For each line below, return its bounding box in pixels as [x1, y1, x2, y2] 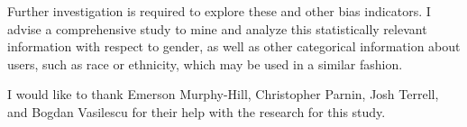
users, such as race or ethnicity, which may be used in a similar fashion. [7, 54, 403, 73]
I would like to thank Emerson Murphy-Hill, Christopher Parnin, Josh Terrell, [7, 85, 439, 104]
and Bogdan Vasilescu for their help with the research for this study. [7, 102, 386, 121]
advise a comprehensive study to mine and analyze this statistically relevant [7, 19, 427, 38]
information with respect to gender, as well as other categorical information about [7, 37, 461, 56]
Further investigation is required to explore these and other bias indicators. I [7, 2, 431, 20]
